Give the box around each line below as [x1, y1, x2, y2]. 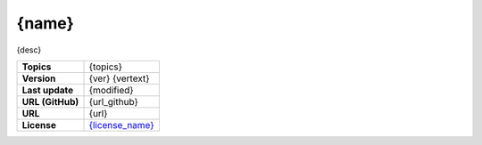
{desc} [16, 44, 42, 55]
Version [21, 72, 56, 85]
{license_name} [88, 118, 155, 131]
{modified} [88, 84, 134, 96]
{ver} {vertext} [88, 72, 150, 85]
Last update [21, 84, 74, 96]
